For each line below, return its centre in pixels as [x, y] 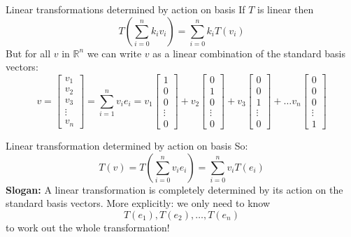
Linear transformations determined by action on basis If [126, 9]
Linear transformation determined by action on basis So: [127, 145]
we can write [114, 53]
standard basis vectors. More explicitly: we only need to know [138, 203]
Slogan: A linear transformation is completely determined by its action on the [174, 189]
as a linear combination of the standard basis [249, 53]
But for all [28, 53]
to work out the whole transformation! [88, 227]
